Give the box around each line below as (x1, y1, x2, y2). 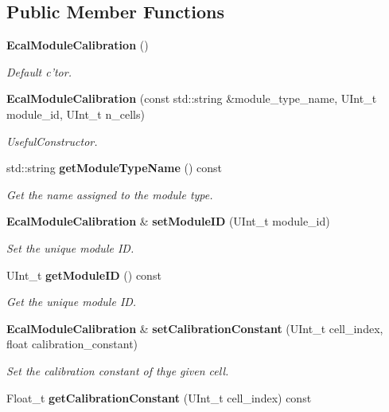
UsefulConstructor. (6, 132, 98, 149)
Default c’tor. (6, 63, 72, 80)
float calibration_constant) (6, 335, 138, 352)
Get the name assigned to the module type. (6, 186, 213, 202)
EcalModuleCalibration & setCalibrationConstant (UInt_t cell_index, (6, 320, 383, 336)
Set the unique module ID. (6, 239, 134, 256)
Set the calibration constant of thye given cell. (6, 362, 229, 379)
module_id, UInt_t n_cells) (6, 105, 145, 122)
